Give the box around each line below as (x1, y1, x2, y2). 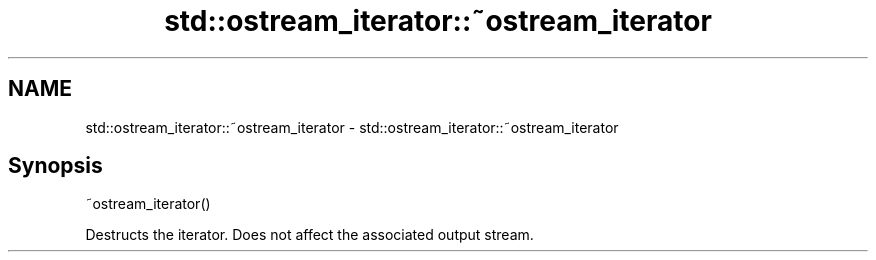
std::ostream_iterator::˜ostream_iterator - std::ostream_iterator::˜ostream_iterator (85, 118, 619, 136)
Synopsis (8, 153, 103, 179)
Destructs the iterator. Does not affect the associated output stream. (85, 226, 534, 244)
